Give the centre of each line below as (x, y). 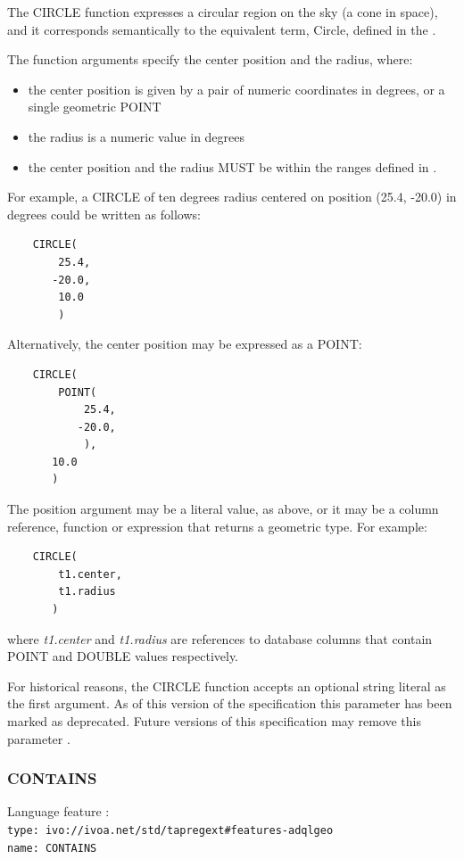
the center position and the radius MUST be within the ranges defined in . (232, 166)
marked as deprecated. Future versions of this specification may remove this (214, 721)
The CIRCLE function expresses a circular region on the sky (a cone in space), (223, 12)
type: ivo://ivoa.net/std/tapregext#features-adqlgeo (170, 830)
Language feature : (58, 811)
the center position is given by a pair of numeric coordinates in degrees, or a (236, 89)
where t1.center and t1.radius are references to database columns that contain (220, 638)
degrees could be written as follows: (104, 214)
